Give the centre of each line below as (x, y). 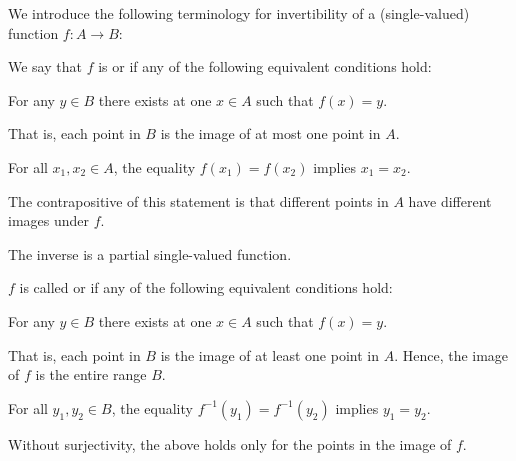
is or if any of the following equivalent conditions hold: (265, 66)
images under (49, 220)
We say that (45, 66)
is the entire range (91, 374)
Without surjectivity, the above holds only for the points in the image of (230, 443)
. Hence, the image (451, 354)
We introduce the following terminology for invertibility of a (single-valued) (239, 13)
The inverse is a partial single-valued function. (150, 253)
